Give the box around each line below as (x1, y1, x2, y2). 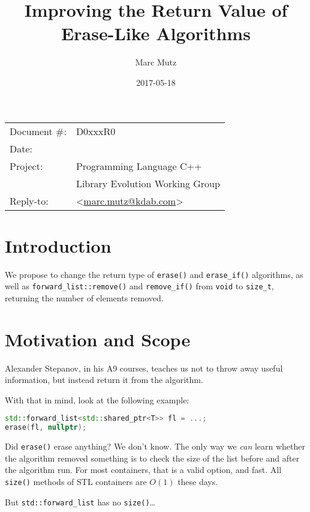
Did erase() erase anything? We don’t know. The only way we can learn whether (5, 440, 305, 453)
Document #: (10, 124, 67, 138)
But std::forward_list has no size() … (5, 495, 155, 508)
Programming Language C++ (76, 158, 202, 173)
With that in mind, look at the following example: (5, 393, 189, 406)
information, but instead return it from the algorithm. (5, 373, 203, 386)
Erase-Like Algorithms (61, 21, 251, 46)
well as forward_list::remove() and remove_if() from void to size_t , (5, 280, 274, 292)
